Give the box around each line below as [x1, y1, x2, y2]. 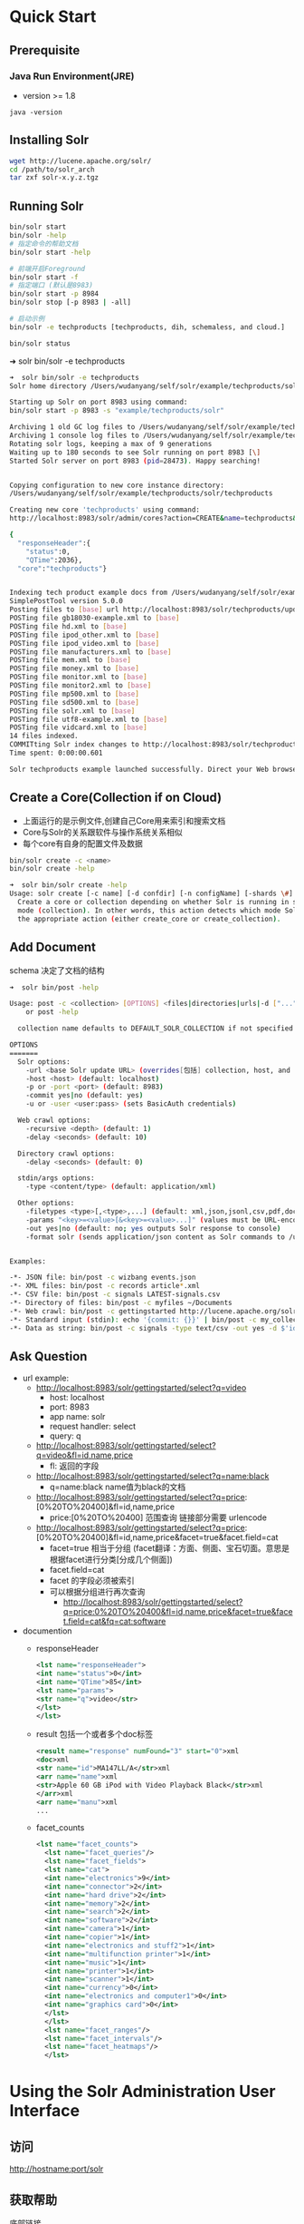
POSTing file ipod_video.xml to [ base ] [9, 639, 160, 648]
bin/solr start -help [9, 248, 91, 257]
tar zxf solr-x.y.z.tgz [9, 173, 100, 182]
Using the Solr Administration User [9, 2082, 276, 2102]
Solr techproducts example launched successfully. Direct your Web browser [9, 765, 301, 774]
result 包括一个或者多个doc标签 [35, 1729, 154, 1740]
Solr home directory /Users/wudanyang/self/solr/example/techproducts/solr [9, 381, 301, 391]
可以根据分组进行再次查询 [49, 1586, 146, 1597]
